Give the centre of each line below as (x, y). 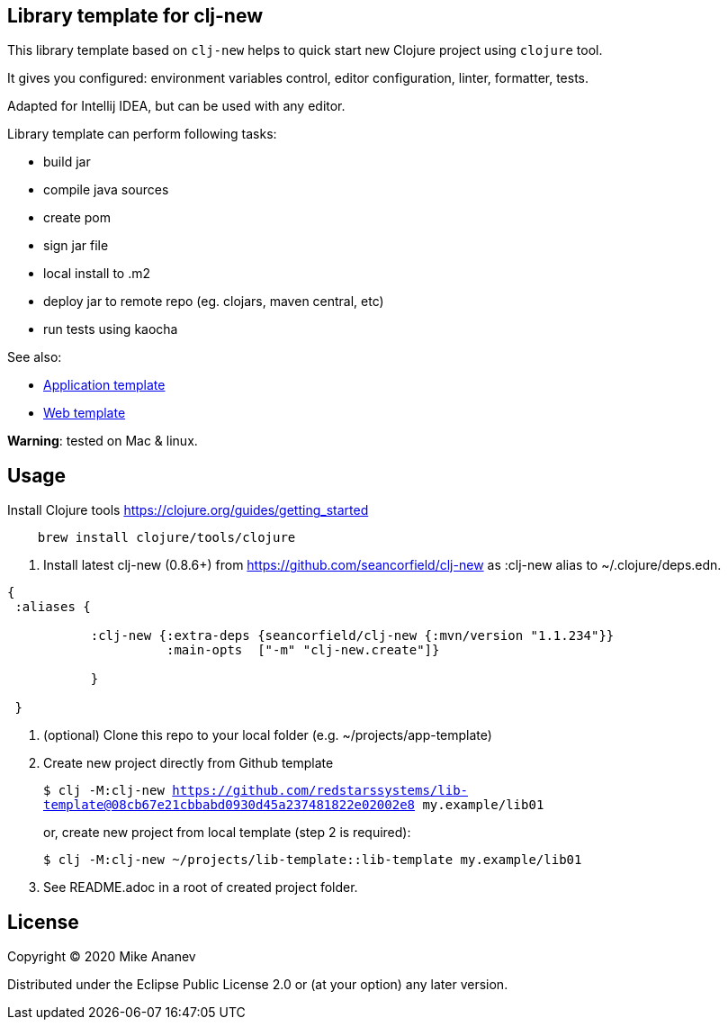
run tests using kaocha (111, 329)
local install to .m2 (97, 274)
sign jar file (76, 246)
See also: (35, 357)
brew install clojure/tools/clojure (166, 538)
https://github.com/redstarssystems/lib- (320, 791)
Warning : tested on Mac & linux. (103, 441)
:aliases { (53, 607)
